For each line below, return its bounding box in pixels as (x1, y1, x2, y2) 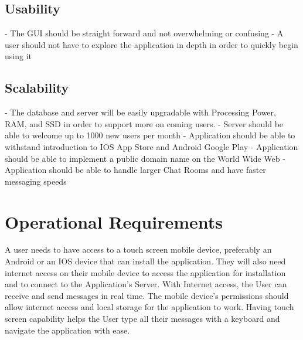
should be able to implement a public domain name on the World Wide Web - (5, 152, 285, 164)
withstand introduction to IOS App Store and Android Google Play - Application (5, 140, 298, 152)
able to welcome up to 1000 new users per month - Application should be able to (5, 129, 295, 141)
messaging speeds (5, 175, 67, 187)
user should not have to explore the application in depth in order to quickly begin (5, 38, 298, 50)
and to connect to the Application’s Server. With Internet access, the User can (5, 278, 287, 290)
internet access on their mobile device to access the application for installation (5, 266, 286, 278)
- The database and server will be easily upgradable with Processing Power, (5, 106, 276, 118)
